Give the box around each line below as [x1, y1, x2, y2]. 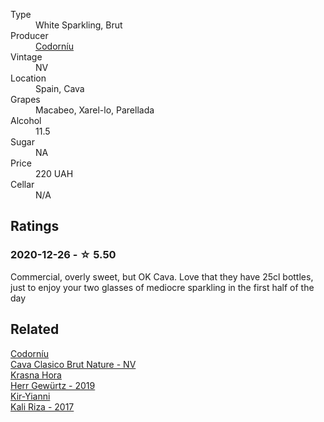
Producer [10, 30, 49, 41]
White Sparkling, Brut [35, 19, 123, 31]
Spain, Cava [35, 83, 85, 94]
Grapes [10, 94, 41, 105]
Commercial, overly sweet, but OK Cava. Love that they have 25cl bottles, [10, 270, 314, 283]
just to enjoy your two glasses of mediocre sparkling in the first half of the [10, 281, 315, 293]
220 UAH [35, 168, 74, 179]
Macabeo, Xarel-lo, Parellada [35, 104, 155, 116]
